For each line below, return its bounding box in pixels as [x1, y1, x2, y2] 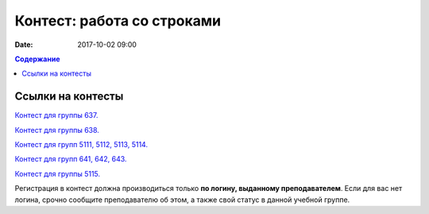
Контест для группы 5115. [14, 169, 101, 178]
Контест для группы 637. [14, 111, 99, 120]
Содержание [14, 54, 60, 64]
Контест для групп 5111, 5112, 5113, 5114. [14, 140, 149, 150]
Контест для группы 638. [14, 125, 99, 134]
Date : [14, 40, 33, 49]
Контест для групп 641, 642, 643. [14, 154, 127, 164]
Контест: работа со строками [14, 12, 222, 29]
